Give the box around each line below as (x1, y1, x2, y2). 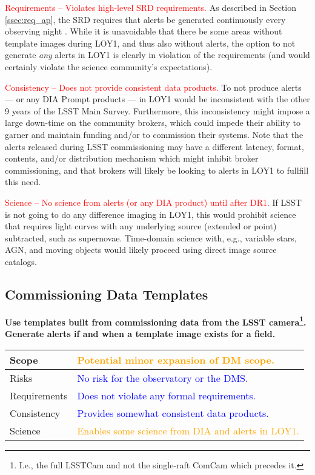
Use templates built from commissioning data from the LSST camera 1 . (5, 313, 307, 328)
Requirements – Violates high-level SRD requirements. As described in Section (5, 1, 296, 13)
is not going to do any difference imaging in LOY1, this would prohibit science (5, 208, 296, 220)
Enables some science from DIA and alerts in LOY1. (77, 423, 299, 437)
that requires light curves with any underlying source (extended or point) (5, 220, 277, 232)
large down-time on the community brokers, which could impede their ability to (5, 116, 300, 129)
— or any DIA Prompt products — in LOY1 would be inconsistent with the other (5, 93, 310, 105)
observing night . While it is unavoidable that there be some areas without (5, 25, 282, 38)
